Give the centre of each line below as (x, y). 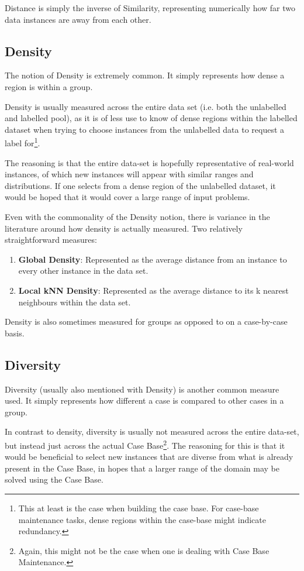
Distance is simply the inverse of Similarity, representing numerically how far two (150, 8)
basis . (15, 333)
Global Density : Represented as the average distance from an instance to (153, 259)
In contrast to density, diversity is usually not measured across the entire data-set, (152, 431)
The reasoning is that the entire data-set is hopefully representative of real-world (149, 162)
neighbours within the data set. (75, 302)
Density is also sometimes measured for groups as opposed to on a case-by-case (146, 321)
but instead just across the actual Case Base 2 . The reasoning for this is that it (145, 444)
